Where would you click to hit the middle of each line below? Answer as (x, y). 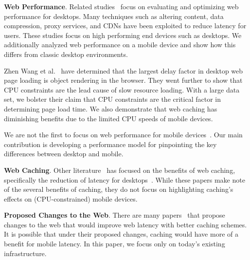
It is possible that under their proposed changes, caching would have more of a (121, 234)
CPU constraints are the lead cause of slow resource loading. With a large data (122, 89)
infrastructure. (25, 253)
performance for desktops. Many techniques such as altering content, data (114, 16)
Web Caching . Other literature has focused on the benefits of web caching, (120, 170)
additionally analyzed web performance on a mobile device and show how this (120, 45)
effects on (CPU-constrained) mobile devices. (71, 198)
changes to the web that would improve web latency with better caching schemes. (125, 224)
